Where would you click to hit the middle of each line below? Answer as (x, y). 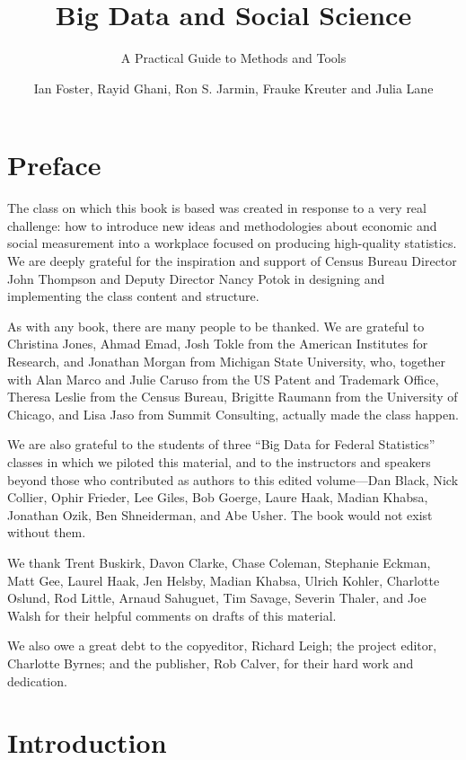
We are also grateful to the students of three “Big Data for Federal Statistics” (221, 444)
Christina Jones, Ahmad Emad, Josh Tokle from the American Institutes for (218, 344)
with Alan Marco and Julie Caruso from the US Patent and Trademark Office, (223, 379)
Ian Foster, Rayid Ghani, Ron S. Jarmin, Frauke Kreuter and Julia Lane (233, 88)
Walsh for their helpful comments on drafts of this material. (172, 615)
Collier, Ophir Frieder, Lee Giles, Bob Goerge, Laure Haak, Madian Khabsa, (218, 497)
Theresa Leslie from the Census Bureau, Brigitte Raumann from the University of (233, 397)
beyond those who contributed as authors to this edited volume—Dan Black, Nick (233, 479)
